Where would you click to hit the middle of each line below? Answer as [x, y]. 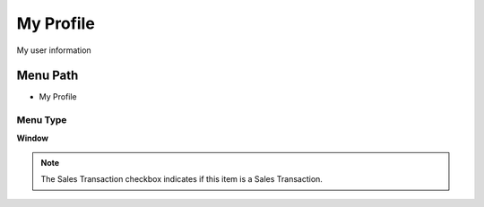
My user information [54, 50]
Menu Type [42, 120]
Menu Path [48, 76]
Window [33, 138]
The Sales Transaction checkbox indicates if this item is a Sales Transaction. [181, 179]
